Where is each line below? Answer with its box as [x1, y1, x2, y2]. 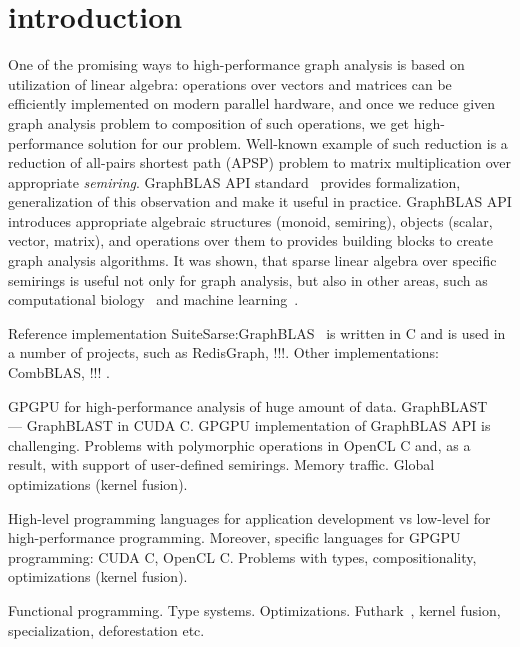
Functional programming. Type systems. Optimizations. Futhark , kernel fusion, [8, 599, 501, 620]
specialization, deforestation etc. [8, 619, 205, 640]
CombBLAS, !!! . [8, 362, 110, 383]
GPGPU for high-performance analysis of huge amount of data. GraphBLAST [8, 395, 488, 416]
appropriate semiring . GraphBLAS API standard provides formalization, [8, 171, 461, 192]
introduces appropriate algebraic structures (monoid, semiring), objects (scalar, [8, 210, 493, 231]
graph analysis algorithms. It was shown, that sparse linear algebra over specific [8, 250, 497, 271]
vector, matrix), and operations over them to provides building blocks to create [8, 230, 494, 251]
